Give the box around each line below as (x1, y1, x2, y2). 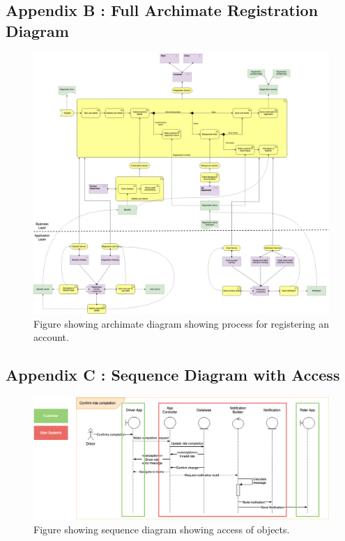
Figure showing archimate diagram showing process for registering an (33, 316, 329, 330)
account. (33, 330, 69, 344)
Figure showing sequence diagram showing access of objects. (33, 521, 290, 536)
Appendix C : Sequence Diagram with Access (6, 364, 340, 386)
